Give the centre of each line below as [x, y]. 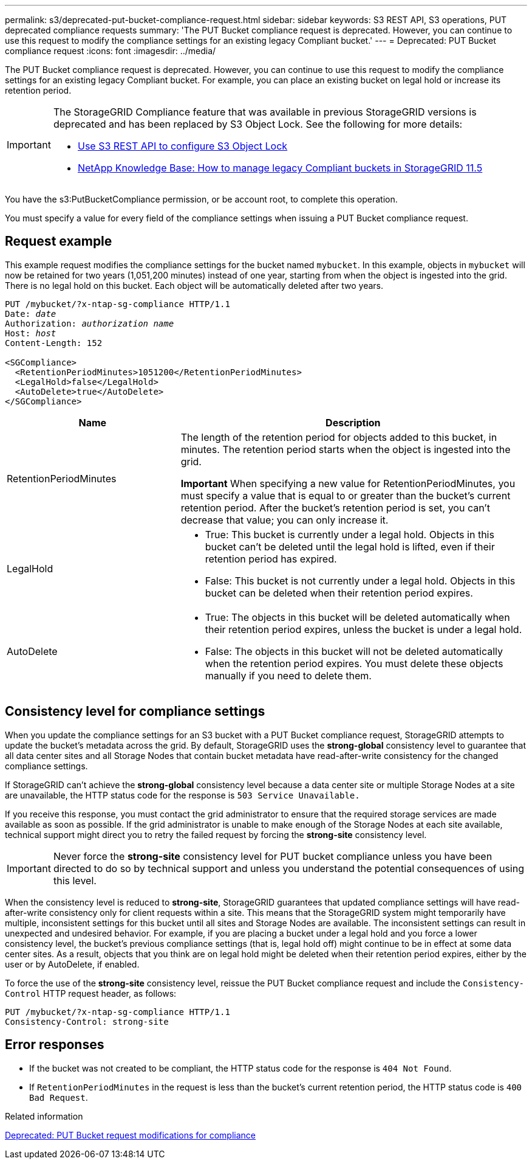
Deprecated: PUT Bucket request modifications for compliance [130, 1135]
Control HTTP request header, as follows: [91, 993]
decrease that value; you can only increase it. [285, 520]
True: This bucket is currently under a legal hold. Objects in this [350, 534]
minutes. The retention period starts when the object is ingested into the [346, 449]
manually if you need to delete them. [288, 675]
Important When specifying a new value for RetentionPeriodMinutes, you [348, 483]
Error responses [55, 1045]
